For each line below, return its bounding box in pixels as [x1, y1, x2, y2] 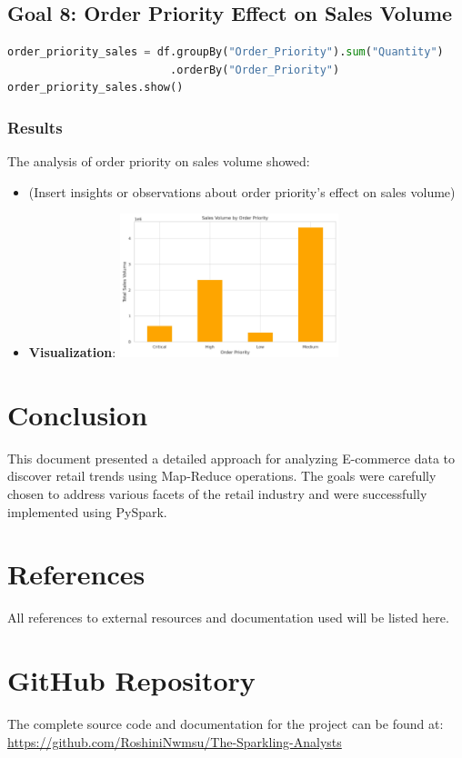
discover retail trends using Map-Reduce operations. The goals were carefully [7, 466, 437, 485]
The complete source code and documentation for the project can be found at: [7, 714, 444, 733]
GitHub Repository [7, 662, 256, 699]
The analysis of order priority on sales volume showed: [7, 152, 310, 171]
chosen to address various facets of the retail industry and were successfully [7, 484, 427, 504]
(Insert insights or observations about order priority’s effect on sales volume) [28, 182, 456, 201]
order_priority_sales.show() [7, 81, 184, 95]
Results [7, 115, 63, 138]
